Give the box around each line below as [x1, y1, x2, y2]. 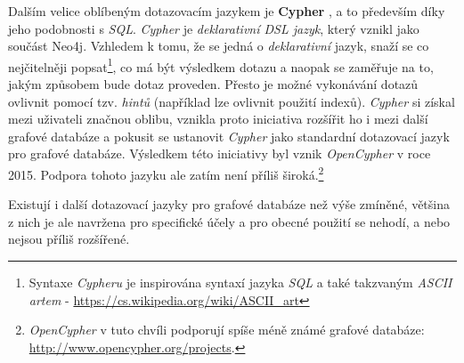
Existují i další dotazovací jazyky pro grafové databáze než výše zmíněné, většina [8, 195, 451, 214]
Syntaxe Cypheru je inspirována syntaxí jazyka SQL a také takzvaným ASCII [28, 273, 452, 292]
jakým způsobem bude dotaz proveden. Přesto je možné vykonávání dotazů [8, 75, 419, 93]
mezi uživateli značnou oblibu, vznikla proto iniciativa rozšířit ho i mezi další [8, 109, 428, 128]
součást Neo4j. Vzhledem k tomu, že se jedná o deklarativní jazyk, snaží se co [8, 36, 429, 55]
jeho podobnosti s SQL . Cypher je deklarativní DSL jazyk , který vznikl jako [8, 19, 419, 37]
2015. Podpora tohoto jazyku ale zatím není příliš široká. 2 [8, 163, 324, 183]
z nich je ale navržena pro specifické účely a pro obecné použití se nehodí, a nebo [8, 212, 451, 230]
